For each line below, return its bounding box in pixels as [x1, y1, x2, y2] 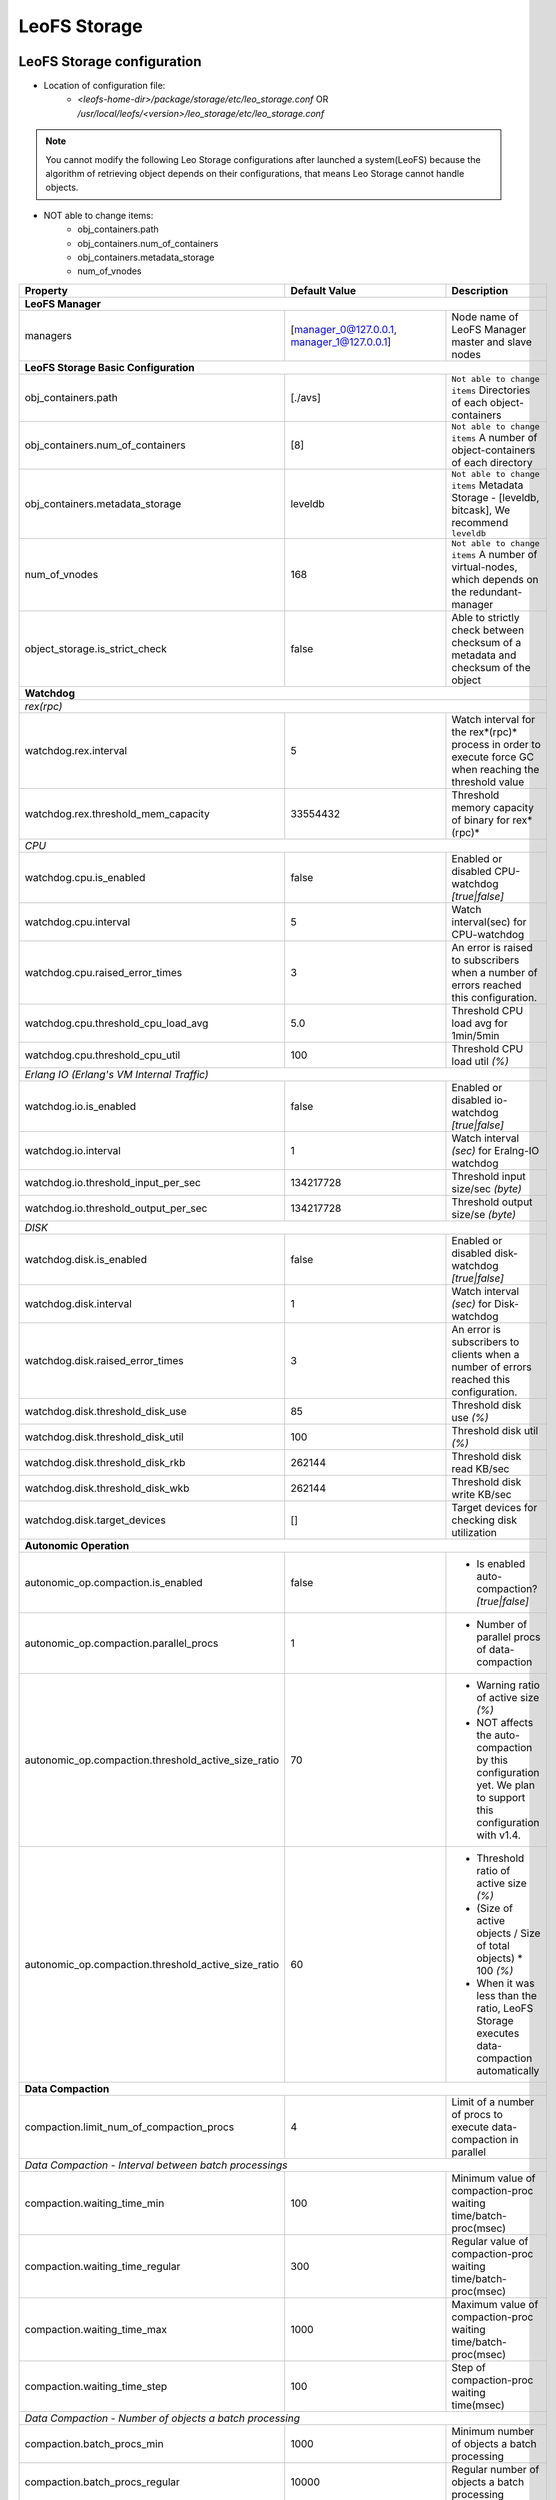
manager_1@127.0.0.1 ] [290, 335, 392, 349]
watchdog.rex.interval [24, 743, 128, 757]
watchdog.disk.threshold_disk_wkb [24, 1481, 190, 1495]
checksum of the [451, 660, 531, 674]
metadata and [451, 648, 517, 662]
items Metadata [451, 478, 524, 492]
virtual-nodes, [451, 560, 518, 574]
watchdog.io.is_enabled [24, 1099, 137, 1113]
